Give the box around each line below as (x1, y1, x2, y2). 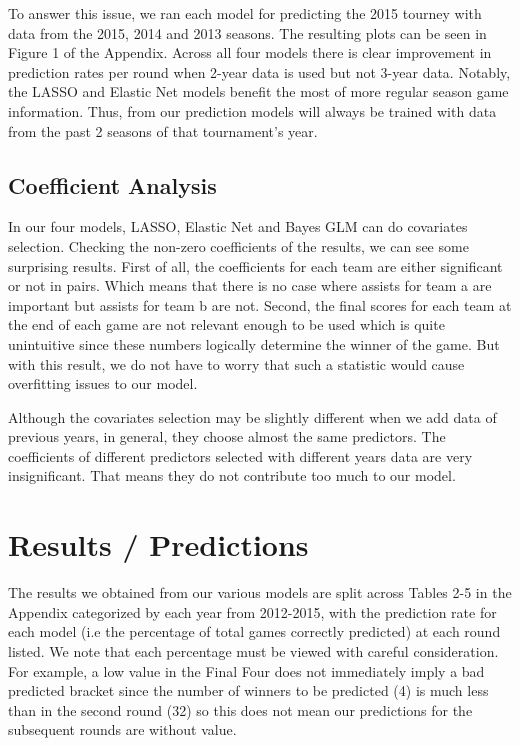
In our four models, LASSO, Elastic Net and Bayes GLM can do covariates (8, 216, 468, 237)
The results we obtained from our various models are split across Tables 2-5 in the (8, 582, 512, 603)
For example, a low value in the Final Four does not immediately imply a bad (8, 660, 485, 681)
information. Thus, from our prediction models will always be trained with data (8, 100, 497, 121)
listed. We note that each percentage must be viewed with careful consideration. (8, 640, 499, 661)
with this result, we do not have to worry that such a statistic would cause (8, 353, 465, 374)
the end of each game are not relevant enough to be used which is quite (8, 314, 445, 335)
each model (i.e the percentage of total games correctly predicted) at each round (8, 621, 501, 642)
